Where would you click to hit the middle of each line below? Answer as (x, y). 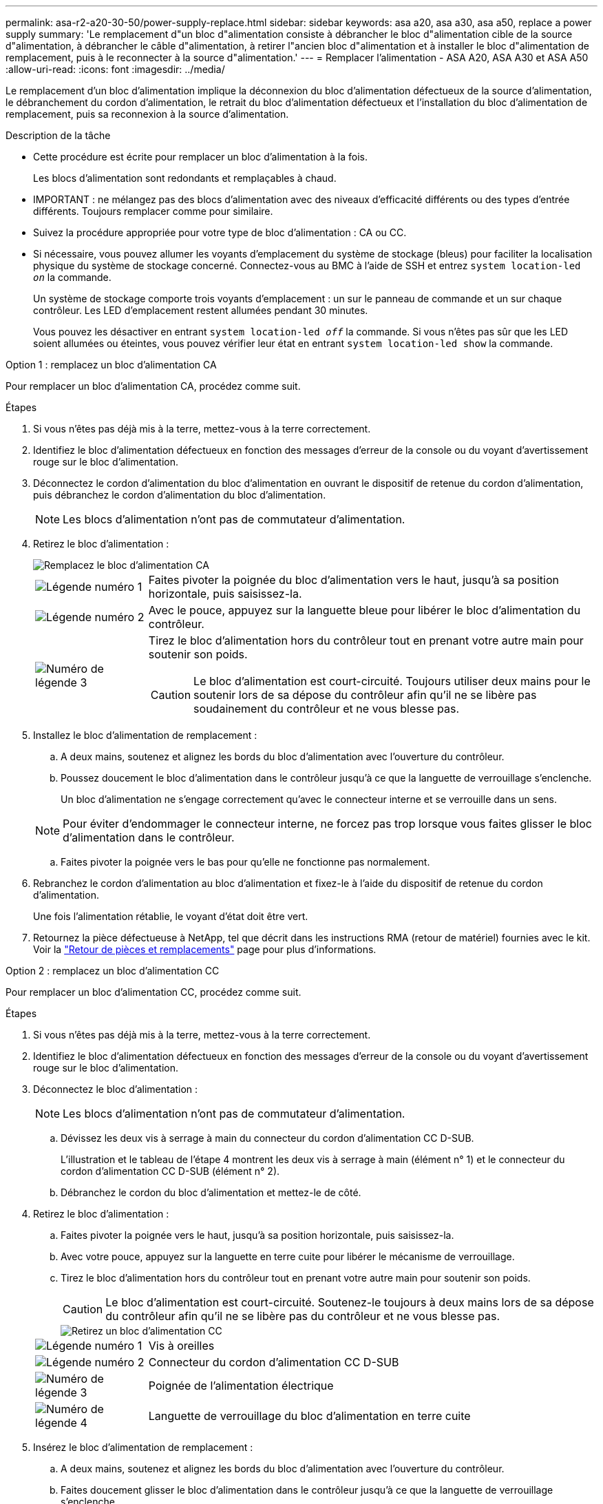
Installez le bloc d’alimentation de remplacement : (145, 735)
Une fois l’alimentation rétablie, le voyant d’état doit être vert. (171, 916)
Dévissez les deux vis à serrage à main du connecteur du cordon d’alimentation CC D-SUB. (267, 1138)
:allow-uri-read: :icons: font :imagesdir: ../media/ (115, 69)
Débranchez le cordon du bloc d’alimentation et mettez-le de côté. (211, 1192)
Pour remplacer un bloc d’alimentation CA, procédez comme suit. (153, 386)
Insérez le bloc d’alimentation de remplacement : (143, 1447)
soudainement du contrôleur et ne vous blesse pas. (327, 709)
